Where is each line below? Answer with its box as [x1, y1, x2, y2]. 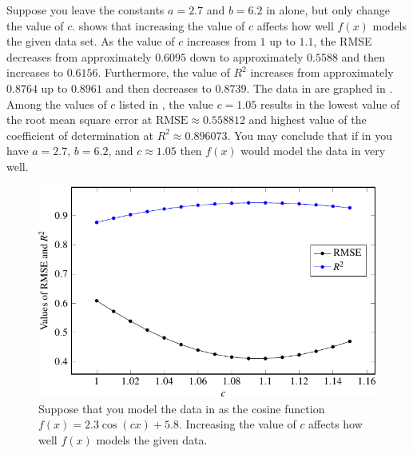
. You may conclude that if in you [227, 126, 392, 143]
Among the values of [6, 95, 107, 112]
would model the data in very [240, 142, 386, 159]
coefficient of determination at [6, 126, 153, 143]
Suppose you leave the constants [6, 2, 165, 18]
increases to [6, 64, 63, 81]
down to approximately [189, 48, 304, 65]
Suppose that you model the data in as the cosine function [38, 400, 325, 416]
